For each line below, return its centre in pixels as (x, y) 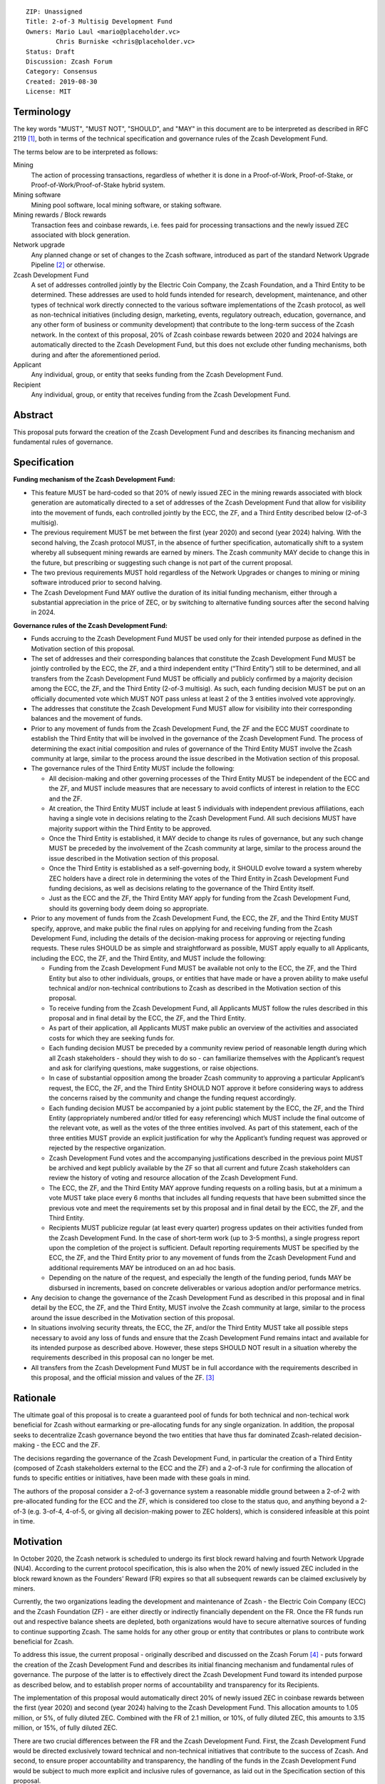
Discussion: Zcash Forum (69, 61)
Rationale (35, 1398)
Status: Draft (50, 51)
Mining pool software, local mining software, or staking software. (127, 205)
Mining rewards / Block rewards (60, 215)
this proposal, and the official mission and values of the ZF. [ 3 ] (123, 1378)
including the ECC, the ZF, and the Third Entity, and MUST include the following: (149, 958)
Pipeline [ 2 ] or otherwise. (68, 265)
